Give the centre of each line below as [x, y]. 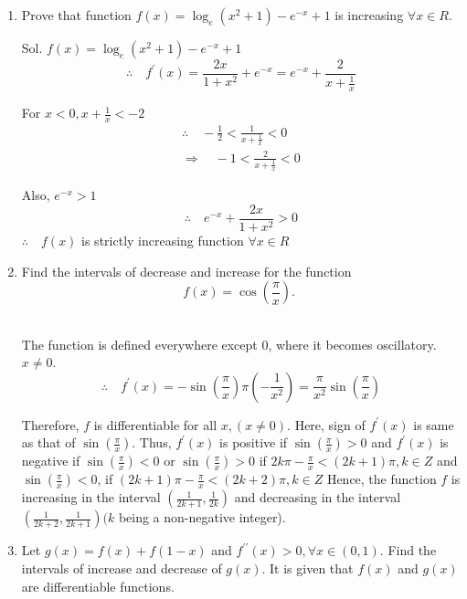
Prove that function [76, 15]
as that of [48, 442]
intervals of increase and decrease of [122, 568]
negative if [51, 461]
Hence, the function [382, 479]
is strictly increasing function [163, 240]
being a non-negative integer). [202, 517]
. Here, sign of [326, 424]
